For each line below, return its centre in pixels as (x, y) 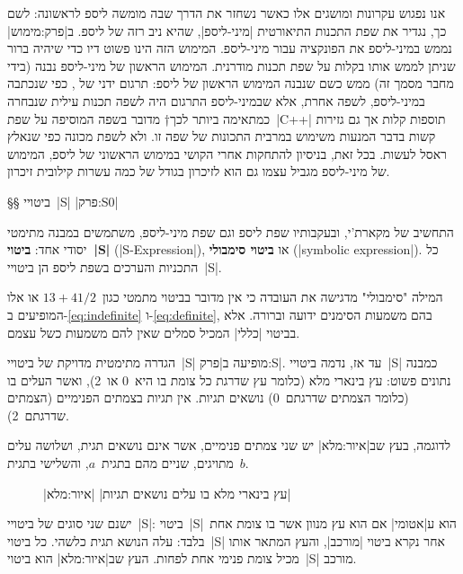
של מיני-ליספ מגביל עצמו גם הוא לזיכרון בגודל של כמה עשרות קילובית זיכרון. (199, 171)
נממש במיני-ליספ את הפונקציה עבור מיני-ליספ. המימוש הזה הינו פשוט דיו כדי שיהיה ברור (230, 48)
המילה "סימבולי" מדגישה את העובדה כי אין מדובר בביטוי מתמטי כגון (272, 297)
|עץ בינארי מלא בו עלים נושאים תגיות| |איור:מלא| (167, 493)
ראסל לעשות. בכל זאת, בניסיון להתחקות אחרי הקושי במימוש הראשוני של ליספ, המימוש (227, 153)
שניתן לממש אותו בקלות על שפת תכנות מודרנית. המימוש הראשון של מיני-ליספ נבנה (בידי (231, 65)
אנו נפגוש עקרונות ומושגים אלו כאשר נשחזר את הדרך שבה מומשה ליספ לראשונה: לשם (227, 13)
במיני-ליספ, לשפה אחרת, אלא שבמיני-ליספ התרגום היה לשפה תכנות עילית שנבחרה (216, 100)
